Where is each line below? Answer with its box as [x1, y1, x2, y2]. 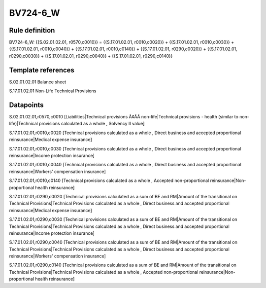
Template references [9, 66, 75, 74]
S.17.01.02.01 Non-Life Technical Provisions [9, 88, 97, 94]
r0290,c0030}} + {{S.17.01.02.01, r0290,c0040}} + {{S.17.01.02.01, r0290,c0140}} [9, 53, 173, 59]
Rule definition [9, 26, 55, 35]
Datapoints [9, 101, 44, 109]
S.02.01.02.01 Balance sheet [9, 79, 66, 85]
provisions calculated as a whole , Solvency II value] [38, 121, 145, 127]
